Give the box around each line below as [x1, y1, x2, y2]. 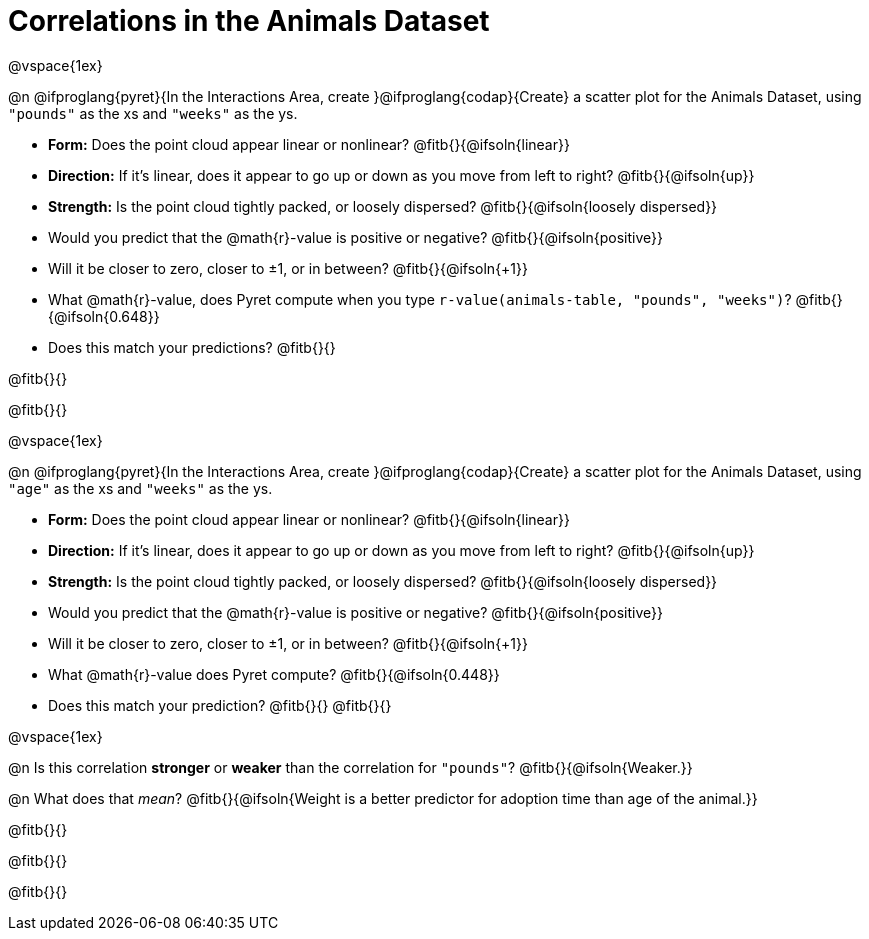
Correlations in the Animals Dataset [8, 4, 490, 38]
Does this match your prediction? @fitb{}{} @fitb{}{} [48, 696, 392, 714]
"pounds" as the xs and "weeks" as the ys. [8, 104, 298, 122]
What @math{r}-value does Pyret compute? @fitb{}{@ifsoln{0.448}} [48, 665, 500, 683]
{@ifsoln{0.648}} [48, 307, 160, 325]
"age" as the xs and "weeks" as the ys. [8, 479, 273, 497]
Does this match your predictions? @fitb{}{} [48, 338, 336, 356]
